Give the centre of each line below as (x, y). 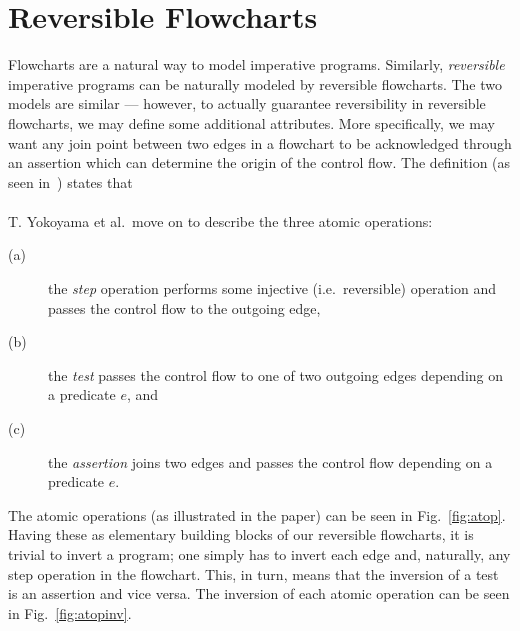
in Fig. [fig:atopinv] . (70, 612)
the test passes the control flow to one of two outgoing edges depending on (276, 374)
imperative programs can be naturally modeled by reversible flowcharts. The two (255, 83)
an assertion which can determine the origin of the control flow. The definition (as (259, 162)
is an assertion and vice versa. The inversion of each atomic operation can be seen (259, 593)
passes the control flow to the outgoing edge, (184, 307)
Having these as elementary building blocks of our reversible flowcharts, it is (241, 534)
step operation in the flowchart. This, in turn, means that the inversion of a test (253, 573)
